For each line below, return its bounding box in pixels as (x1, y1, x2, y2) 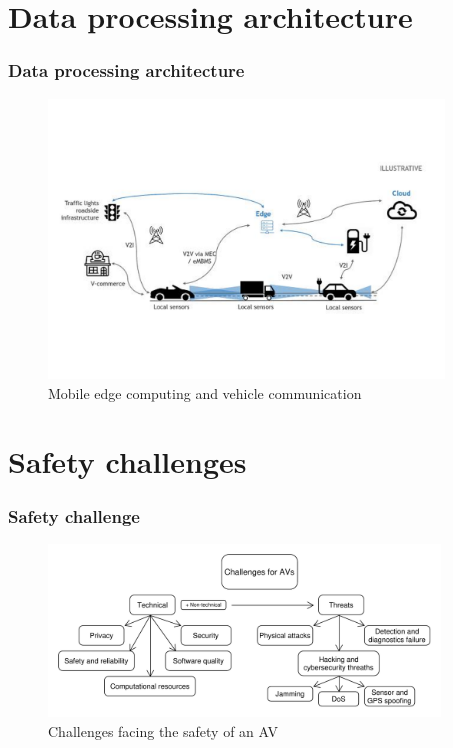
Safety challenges (8, 441, 247, 482)
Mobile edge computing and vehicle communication (48, 382, 362, 403)
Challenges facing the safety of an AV (48, 720, 278, 741)
